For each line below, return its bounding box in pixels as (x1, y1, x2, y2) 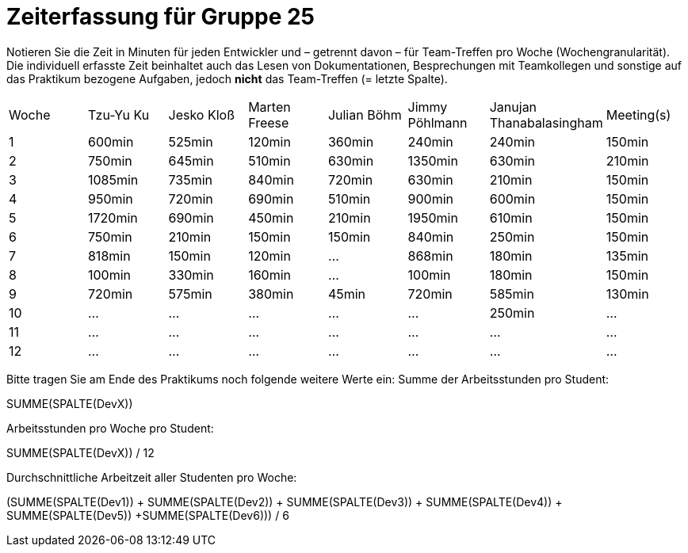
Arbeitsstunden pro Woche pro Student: (6, 421, 214, 435)
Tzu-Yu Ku (87, 106, 150, 123)
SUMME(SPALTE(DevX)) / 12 (6, 445, 155, 460)
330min (168, 266, 214, 283)
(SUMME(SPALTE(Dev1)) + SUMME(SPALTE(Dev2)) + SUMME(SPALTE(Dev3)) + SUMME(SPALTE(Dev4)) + (6, 494, 563, 509)
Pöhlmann (407, 114, 468, 131)
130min (606, 285, 649, 302)
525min (168, 133, 213, 150)
